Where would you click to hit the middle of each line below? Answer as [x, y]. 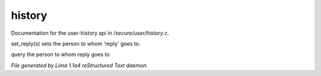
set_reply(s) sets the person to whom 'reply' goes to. [76, 44]
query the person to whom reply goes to [60, 54]
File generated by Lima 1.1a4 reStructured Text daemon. [79, 65]
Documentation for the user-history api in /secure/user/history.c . [90, 33]
